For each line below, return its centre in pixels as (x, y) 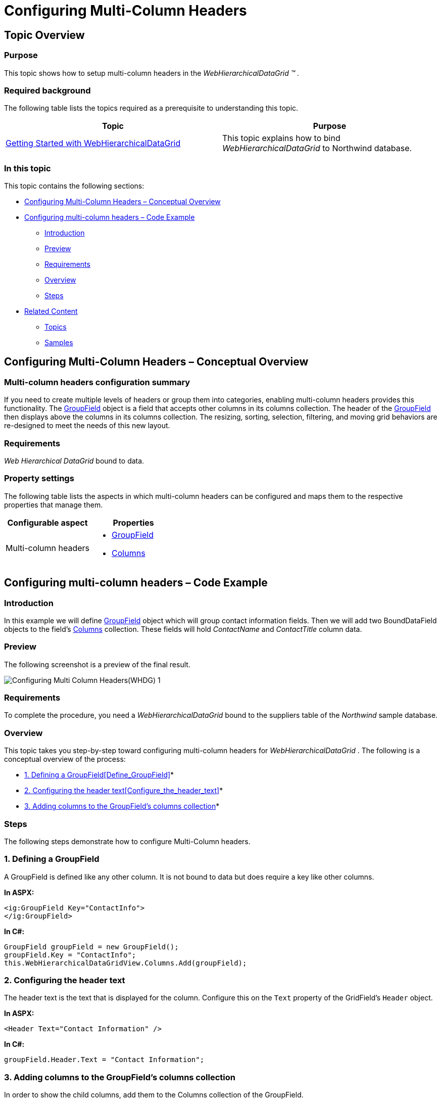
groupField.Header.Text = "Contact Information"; (104, 1060)
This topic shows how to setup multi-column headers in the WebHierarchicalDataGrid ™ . (152, 73)
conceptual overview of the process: (65, 759)
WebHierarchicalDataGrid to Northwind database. (317, 148)
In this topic (28, 168)
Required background (47, 90)
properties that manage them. (54, 504)
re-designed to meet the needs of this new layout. (87, 426)
